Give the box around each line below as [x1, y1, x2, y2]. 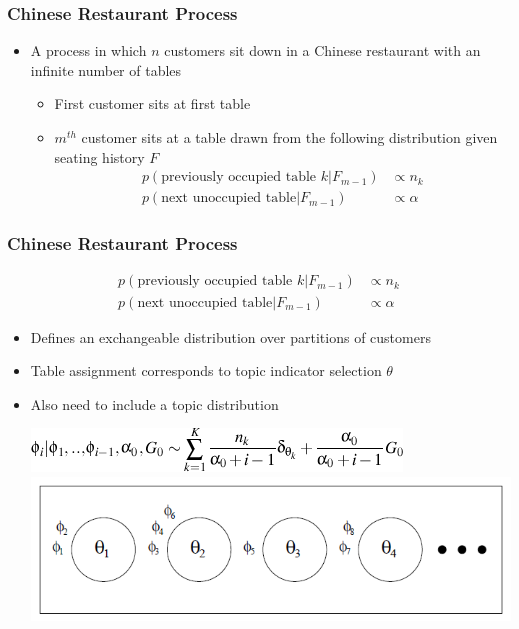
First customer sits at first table [54, 93, 251, 114]
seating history [54, 146, 145, 167]
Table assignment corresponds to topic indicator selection [30, 360, 382, 381]
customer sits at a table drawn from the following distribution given [81, 127, 498, 147]
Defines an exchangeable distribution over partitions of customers [30, 326, 431, 347]
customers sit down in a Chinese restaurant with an [164, 40, 481, 61]
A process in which [30, 40, 147, 61]
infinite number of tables [30, 59, 182, 80]
